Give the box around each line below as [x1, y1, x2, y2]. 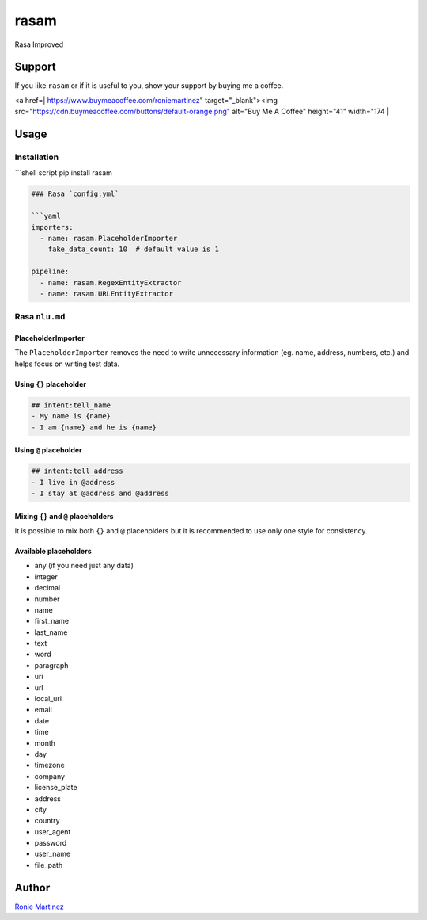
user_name [34, 849, 71, 859]
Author [14, 880, 51, 895]
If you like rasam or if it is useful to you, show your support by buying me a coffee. [14, 81, 284, 90]
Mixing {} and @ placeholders [14, 511, 114, 521]
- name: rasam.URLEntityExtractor [40, 289, 174, 298]
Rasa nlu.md [14, 311, 66, 323]
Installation [14, 151, 59, 162]
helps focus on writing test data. [14, 359, 120, 368]
